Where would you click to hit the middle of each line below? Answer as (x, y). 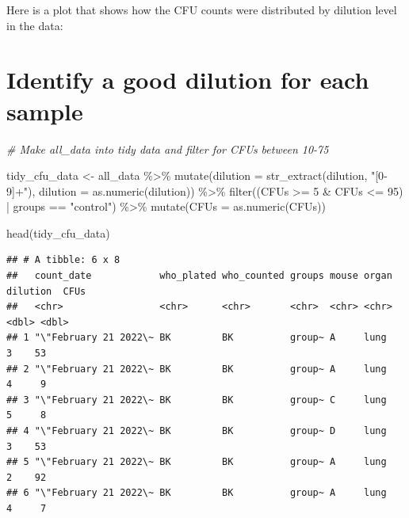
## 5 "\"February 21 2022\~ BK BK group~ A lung (197, 462)
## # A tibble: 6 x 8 (63, 260)
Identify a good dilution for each (188, 80)
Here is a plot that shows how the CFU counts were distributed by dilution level (202, 10)
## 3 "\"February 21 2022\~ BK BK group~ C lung (197, 400)
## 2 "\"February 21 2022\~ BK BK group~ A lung (197, 369)
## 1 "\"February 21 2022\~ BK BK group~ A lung (197, 338)
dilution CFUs (46, 291)
